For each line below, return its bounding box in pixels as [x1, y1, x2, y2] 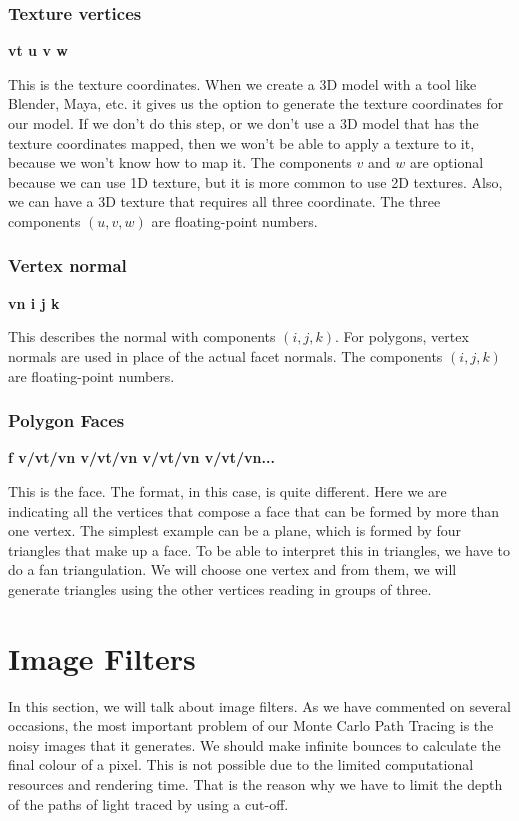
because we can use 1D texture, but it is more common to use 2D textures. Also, [8, 171, 503, 192]
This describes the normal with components [8, 326, 276, 347]
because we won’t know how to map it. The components [8, 152, 352, 173]
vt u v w [8, 40, 68, 61]
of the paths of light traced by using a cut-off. [8, 793, 289, 814]
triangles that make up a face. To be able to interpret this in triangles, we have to [8, 539, 511, 560]
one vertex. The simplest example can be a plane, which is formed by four [8, 520, 461, 541]
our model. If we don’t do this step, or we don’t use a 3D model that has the [8, 113, 479, 133]
